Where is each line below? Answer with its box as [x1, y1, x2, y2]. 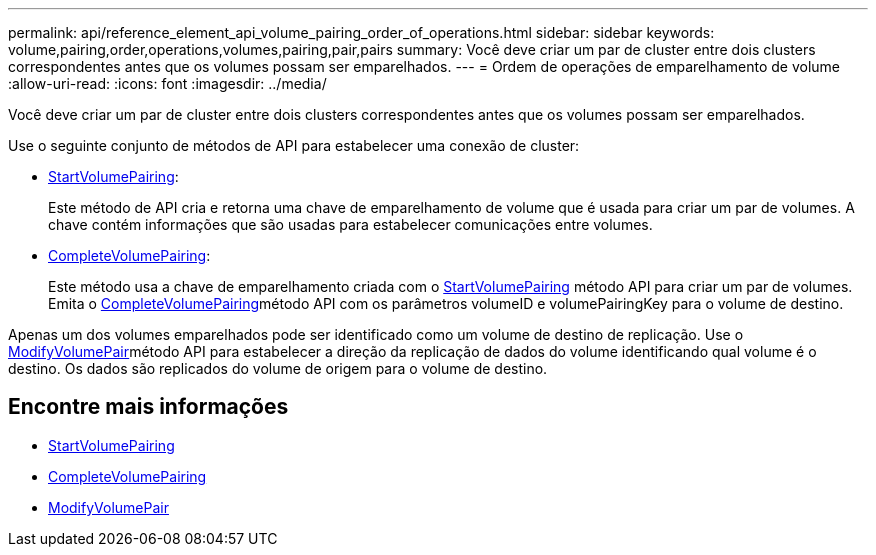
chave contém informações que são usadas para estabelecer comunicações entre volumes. [48, 216, 653, 233]
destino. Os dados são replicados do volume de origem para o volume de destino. [8, 360, 548, 377]
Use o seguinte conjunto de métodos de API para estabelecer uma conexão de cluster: [8, 137, 580, 154]
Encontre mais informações [8, 394, 289, 420]
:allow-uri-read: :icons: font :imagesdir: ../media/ [8, 75, 327, 92]
